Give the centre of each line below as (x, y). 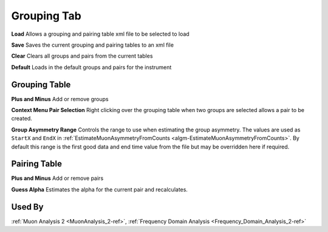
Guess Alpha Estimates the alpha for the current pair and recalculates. (100, 189)
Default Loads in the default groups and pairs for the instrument (91, 67)
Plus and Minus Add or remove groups (60, 99)
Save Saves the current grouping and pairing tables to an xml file (93, 45)
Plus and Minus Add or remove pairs (57, 178)
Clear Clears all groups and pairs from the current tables (82, 56)
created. (22, 119)
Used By (27, 207)
